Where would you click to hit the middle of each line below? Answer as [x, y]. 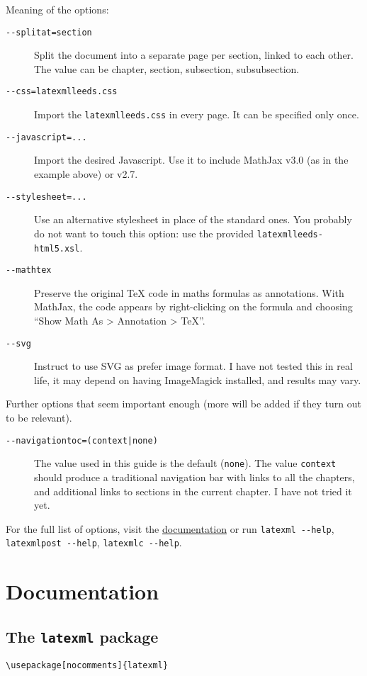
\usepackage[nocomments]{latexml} [87, 666]
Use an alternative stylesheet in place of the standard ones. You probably [193, 219]
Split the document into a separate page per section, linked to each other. [194, 55]
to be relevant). [39, 418]
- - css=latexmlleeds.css [62, 92]
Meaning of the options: [57, 9]
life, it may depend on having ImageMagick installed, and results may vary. [198, 379]
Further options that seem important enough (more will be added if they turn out [183, 404]
